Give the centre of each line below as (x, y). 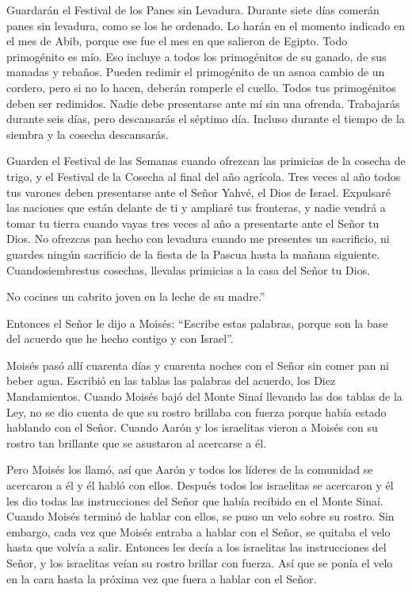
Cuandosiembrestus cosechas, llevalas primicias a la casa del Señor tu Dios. (189, 269)
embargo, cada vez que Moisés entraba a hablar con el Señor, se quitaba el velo (198, 531)
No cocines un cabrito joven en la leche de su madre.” (136, 296)
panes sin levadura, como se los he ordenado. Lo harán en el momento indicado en (206, 25)
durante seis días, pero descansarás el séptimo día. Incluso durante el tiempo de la (206, 119)
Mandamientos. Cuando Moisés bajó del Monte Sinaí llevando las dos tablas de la (204, 396)
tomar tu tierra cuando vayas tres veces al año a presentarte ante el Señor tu (193, 223)
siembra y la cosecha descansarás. (88, 134)
